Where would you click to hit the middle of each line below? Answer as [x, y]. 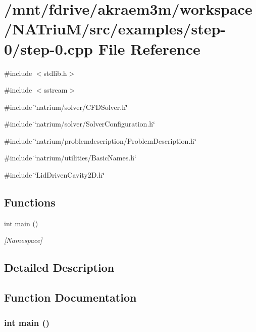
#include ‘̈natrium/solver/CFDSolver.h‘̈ [66, 107]
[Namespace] [23, 240]
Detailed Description [59, 267]
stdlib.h [55, 73]
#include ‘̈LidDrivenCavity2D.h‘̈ [54, 175]
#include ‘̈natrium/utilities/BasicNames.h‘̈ [70, 158]
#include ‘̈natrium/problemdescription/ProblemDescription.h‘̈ [100, 140]
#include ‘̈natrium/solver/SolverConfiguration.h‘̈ [80, 124]
